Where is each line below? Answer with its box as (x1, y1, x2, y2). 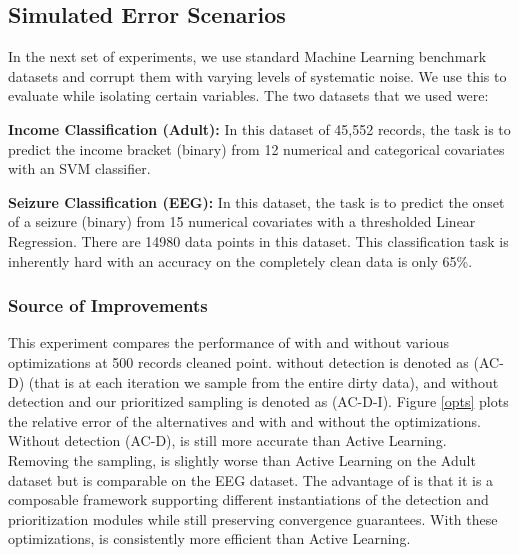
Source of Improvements (8, 293, 208, 318)
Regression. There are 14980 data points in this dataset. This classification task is (8, 230, 509, 251)
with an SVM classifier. (8, 158, 151, 179)
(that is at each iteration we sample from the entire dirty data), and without (28, 371, 499, 392)
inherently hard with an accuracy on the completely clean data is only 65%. (8, 250, 473, 271)
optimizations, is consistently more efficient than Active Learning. (8, 528, 411, 549)
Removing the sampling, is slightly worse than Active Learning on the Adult (8, 449, 476, 470)
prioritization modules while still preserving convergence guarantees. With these (8, 508, 498, 529)
